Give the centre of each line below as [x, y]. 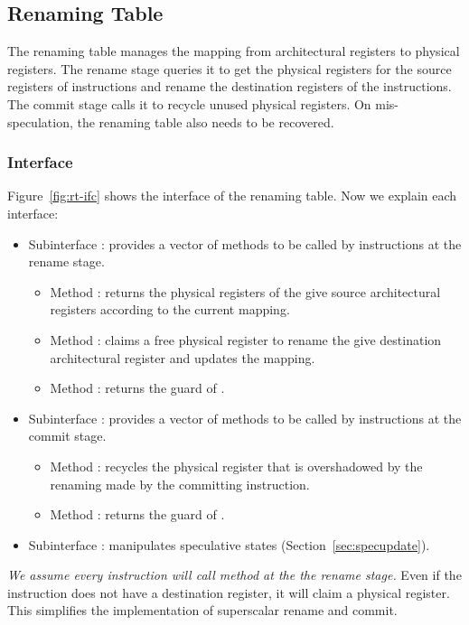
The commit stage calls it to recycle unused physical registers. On [189, 103]
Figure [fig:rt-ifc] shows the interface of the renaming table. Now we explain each [232, 196]
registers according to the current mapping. [170, 309]
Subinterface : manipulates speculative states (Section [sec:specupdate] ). [229, 544]
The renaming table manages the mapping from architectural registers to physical [234, 51]
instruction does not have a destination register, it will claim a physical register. [229, 592]
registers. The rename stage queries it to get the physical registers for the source [230, 68]
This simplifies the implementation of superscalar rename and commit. [202, 610]
